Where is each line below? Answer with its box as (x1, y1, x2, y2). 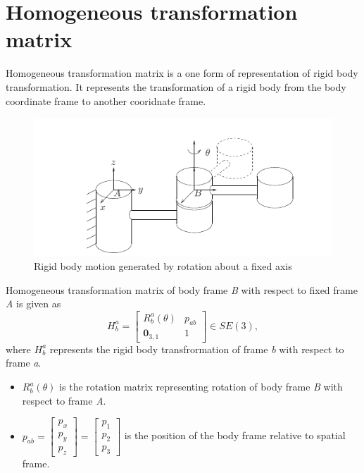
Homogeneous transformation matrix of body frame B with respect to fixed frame (6, 282, 358, 297)
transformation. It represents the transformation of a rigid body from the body (6, 79, 346, 94)
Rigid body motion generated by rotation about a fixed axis (34, 259, 292, 274)
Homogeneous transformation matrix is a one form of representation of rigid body (6, 66, 358, 80)
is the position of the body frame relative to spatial (124, 428, 346, 443)
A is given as (6, 296, 61, 311)
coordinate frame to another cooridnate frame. (6, 93, 206, 108)
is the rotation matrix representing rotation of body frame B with (59, 379, 343, 394)
